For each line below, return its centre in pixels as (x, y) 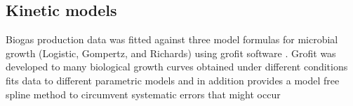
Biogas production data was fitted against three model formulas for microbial (172, 39)
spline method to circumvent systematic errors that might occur (143, 94)
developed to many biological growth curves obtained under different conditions (177, 67)
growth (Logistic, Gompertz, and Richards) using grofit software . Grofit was (171, 53)
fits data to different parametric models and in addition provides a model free (173, 80)
